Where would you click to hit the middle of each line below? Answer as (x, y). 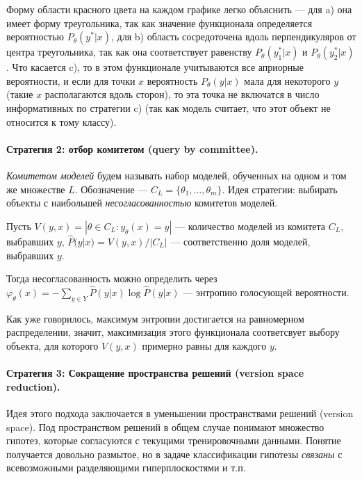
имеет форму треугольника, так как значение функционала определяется (159, 23)
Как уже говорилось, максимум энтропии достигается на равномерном (155, 318)
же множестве (36, 189)
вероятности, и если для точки (71, 80)
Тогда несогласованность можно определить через (112, 278)
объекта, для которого (52, 345)
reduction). (33, 386)
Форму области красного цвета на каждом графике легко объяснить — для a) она (179, 9)
